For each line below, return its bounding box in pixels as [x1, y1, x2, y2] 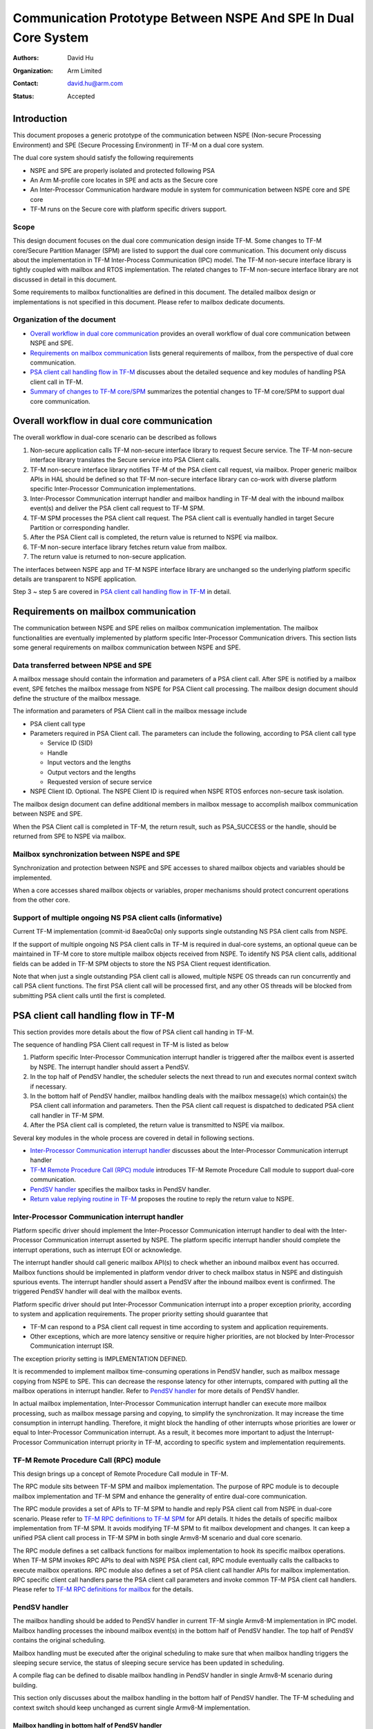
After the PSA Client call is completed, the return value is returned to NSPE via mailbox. [30, 533, 278, 542]
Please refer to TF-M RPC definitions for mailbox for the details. [12, 1585, 193, 1593]
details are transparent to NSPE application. [12, 575, 137, 583]
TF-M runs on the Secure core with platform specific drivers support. [30, 205, 227, 214]
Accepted [67, 92, 95, 100]
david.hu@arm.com [67, 80, 124, 88]
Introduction [12, 113, 68, 124]
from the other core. [12, 896, 70, 904]
